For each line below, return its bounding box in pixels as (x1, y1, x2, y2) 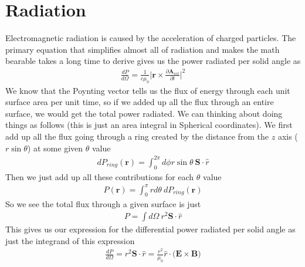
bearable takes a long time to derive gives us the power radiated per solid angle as (5, 55, 301, 67)
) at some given (27, 141, 83, 154)
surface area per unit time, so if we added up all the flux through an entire (5, 96, 274, 108)
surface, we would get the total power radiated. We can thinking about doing (5, 107, 283, 119)
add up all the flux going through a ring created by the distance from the (5, 130, 269, 143)
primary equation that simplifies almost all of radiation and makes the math (5, 43, 280, 55)
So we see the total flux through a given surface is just (5, 198, 201, 210)
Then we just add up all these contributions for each (5, 170, 194, 182)
